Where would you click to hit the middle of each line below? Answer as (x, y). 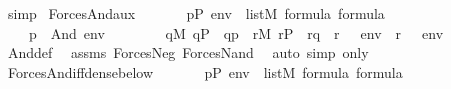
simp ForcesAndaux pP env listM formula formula (196, 13)
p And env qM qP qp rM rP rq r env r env (236, 32)
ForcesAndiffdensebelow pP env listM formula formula (205, 71)
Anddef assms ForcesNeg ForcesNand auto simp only (188, 52)
